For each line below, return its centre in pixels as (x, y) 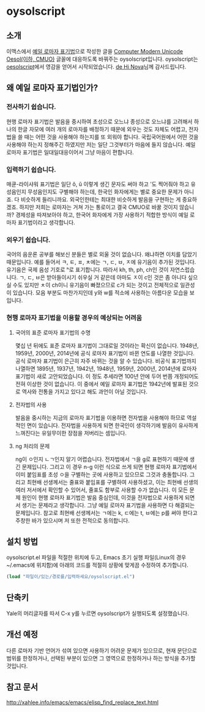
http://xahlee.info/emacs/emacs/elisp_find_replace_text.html (83, 702)
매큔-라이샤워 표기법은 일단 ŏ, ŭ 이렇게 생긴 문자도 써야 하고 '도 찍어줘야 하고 (98, 184)
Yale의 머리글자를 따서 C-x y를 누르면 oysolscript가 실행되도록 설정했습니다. (98, 613)
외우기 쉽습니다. (28, 239)
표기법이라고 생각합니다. (46, 222)
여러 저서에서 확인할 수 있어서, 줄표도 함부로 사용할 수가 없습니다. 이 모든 (102, 490)
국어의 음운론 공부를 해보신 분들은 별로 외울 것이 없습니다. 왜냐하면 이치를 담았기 (102, 254)
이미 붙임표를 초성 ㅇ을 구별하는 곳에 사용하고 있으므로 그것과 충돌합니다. (102, 474)
